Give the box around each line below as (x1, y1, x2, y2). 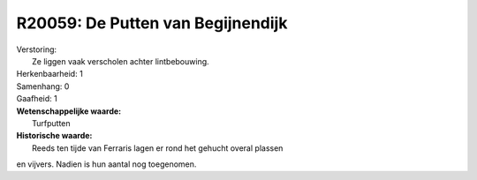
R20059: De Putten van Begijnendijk (16, 13, 288, 33)
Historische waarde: (16, 131, 93, 141)
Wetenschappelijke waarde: (16, 106, 122, 116)
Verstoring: (16, 44, 57, 55)
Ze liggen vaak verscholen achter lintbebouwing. (32, 56, 209, 66)
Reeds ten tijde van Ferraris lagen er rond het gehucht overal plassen (32, 142, 284, 154)
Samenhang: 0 (16, 80, 70, 92)
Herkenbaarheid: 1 (16, 69, 83, 79)
